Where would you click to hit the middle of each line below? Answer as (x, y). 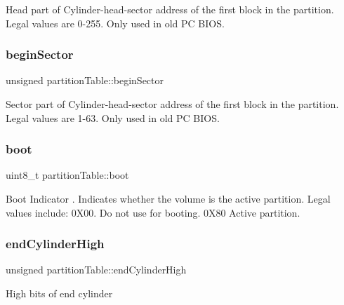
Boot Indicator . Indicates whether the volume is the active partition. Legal (168, 198)
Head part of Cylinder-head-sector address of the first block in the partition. (170, 9)
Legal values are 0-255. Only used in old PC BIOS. (115, 23)
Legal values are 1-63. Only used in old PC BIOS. (113, 117)
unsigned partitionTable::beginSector (85, 80)
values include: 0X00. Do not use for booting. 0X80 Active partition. (153, 212)
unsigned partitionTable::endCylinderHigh (96, 270)
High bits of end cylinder (59, 293)
